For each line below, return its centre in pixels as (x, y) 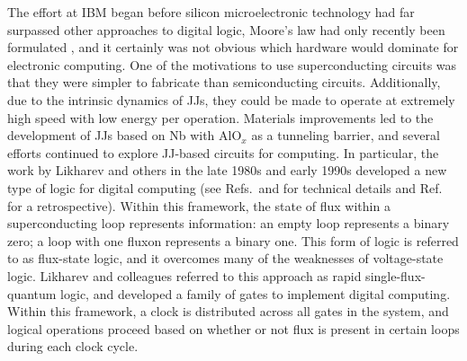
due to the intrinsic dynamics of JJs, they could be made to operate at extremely (231, 99)
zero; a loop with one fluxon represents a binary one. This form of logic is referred (233, 240)
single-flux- (395, 275)
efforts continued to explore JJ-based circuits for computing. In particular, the (223, 152)
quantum (32, 293)
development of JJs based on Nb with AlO (125, 135)
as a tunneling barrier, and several (346, 135)
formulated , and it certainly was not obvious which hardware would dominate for (233, 47)
